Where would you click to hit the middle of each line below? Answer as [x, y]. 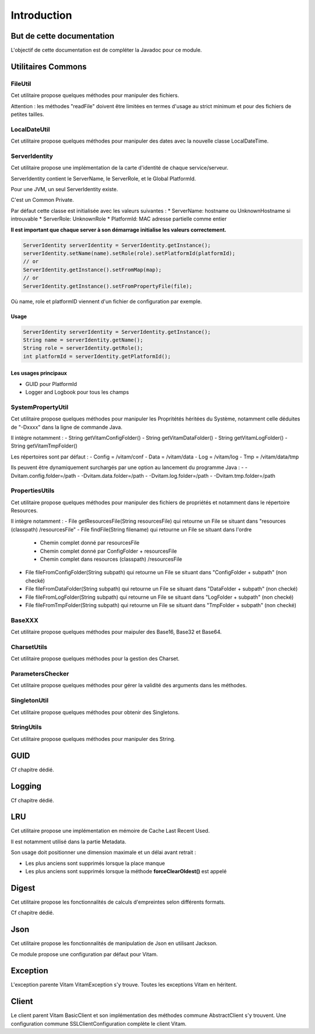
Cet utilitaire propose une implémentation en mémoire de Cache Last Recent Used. [110, 831]
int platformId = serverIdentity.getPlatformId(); [97, 356]
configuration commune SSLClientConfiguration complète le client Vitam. [99, 1023]
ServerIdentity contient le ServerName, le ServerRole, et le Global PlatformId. [104, 178]
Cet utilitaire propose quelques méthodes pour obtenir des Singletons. [95, 712]
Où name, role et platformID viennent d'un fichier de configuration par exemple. [106, 301]
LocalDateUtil [30, 129]
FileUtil [21, 84]
